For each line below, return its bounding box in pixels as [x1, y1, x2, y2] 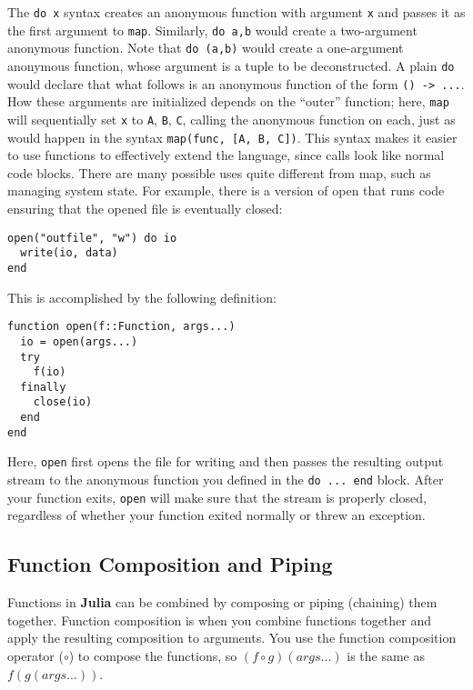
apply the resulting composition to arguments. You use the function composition [7, 628, 457, 647]
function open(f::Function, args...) [7, 320, 236, 334]
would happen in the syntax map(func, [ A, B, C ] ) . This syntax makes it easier [7, 127, 458, 146]
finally [20, 380, 66, 394]
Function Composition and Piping [7, 550, 333, 578]
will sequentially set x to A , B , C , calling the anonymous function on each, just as [7, 109, 456, 128]
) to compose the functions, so [68, 645, 237, 665]
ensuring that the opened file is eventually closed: [7, 199, 283, 218]
